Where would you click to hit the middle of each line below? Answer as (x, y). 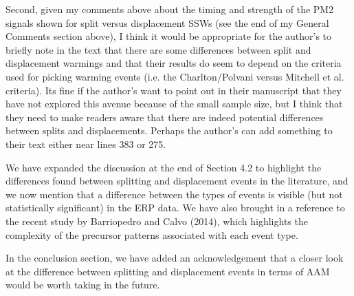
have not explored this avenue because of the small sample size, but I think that (174, 104)
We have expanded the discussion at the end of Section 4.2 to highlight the (164, 167)
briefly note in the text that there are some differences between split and (158, 49)
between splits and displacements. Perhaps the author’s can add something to (169, 130)
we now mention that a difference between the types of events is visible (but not (174, 194)
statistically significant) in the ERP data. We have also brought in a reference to (175, 208)
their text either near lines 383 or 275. (86, 144)
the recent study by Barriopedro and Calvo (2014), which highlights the (157, 221)
